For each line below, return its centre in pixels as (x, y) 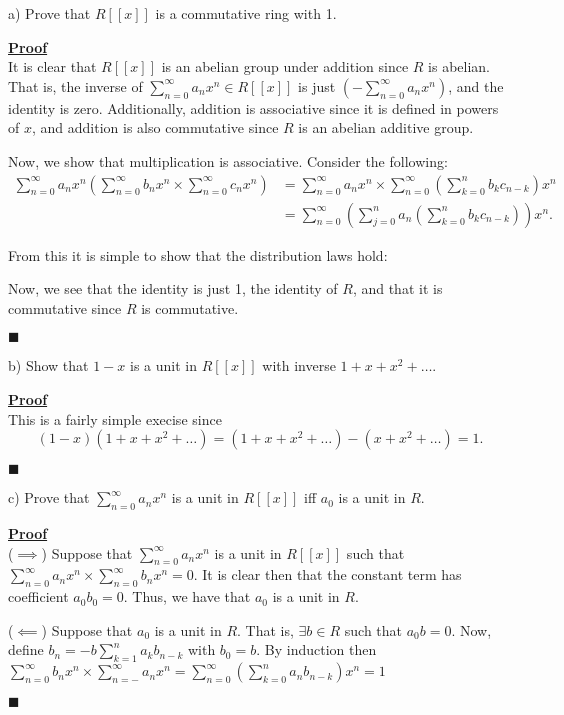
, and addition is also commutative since (155, 127)
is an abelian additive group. (386, 127)
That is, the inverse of (75, 85)
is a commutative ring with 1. (246, 13)
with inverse (299, 365)
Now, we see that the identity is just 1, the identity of (173, 288)
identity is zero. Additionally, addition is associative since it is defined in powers (253, 107)
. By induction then (316, 649)
